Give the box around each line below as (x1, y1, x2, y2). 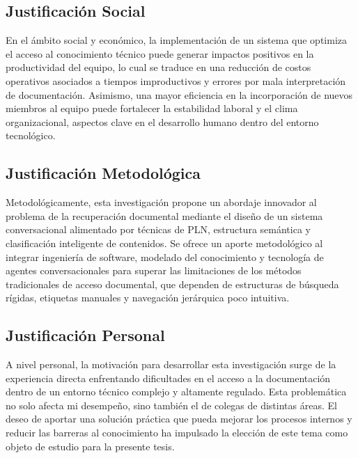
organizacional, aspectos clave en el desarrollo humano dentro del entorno (6, 114, 319, 129)
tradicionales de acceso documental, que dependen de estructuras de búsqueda (6, 276, 339, 291)
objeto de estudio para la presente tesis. (6, 439, 175, 453)
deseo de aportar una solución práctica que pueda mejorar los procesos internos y (6, 411, 352, 426)
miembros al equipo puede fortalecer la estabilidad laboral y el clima (6, 101, 298, 116)
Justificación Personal (6, 324, 165, 346)
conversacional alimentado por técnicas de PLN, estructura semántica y (6, 222, 311, 237)
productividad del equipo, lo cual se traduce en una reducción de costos (6, 60, 311, 74)
